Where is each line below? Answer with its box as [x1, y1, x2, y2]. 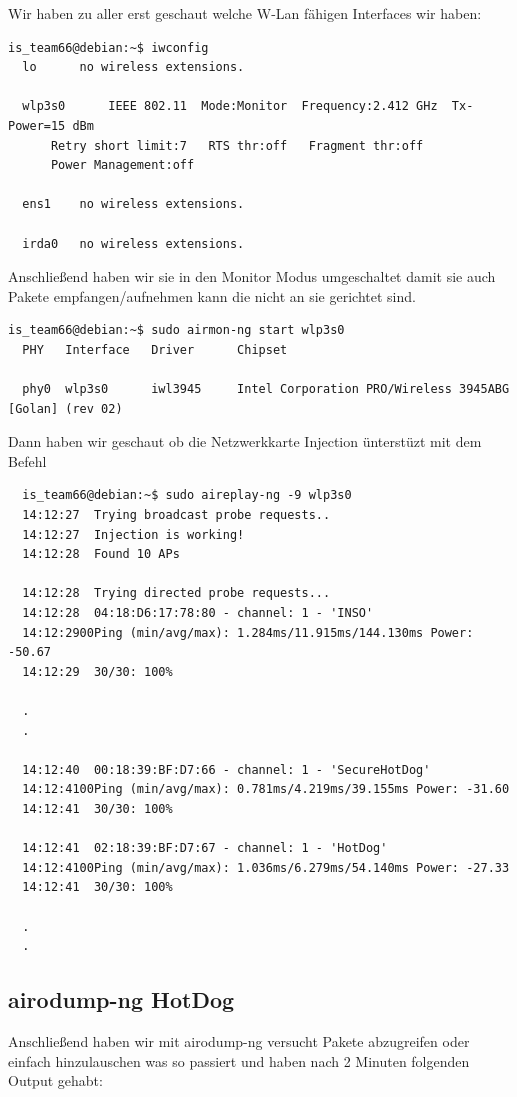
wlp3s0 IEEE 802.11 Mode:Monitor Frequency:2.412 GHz [22, 99, 438, 114]
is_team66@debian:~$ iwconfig [8, 40, 209, 55]
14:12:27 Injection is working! [22, 527, 245, 542]
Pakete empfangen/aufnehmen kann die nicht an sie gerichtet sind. [8, 285, 416, 306]
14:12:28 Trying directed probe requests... [22, 586, 331, 601]
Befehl [8, 450, 47, 471]
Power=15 [8, 118, 66, 133]
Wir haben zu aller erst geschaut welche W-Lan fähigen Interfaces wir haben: [8, 3, 482, 23]
